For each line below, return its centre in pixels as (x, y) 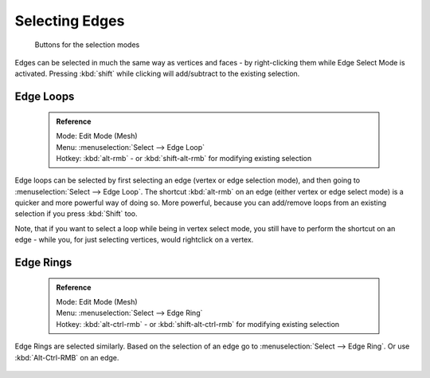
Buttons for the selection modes (87, 45)
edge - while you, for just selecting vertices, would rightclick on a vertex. (134, 240)
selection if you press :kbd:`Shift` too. (76, 214)
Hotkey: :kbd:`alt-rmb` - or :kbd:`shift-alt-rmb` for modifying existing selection (184, 158)
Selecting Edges (70, 21)
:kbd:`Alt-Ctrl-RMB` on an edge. (67, 357)
